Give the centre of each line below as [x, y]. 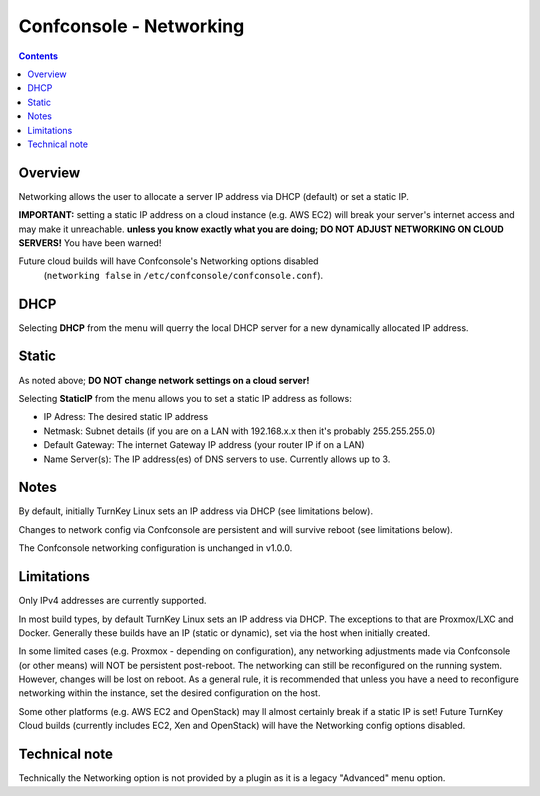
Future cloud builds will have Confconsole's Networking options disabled [168, 261]
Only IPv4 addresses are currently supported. [112, 601]
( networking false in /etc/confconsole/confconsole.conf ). [183, 275]
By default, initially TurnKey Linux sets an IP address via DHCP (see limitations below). [196, 511]
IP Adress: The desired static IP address [126, 417]
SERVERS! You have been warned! [90, 242]
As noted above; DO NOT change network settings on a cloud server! [164, 380]
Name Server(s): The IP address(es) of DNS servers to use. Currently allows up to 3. [217, 459]
